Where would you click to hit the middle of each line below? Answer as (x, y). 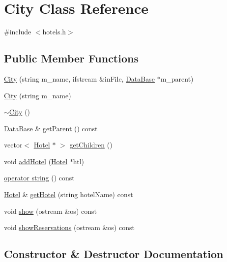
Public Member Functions (71, 58)
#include (18, 32)
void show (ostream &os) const (50, 211)
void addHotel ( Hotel (36, 161)
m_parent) (177, 78)
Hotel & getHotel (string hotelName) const (69, 194)
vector (13, 145)
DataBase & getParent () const (51, 128)
